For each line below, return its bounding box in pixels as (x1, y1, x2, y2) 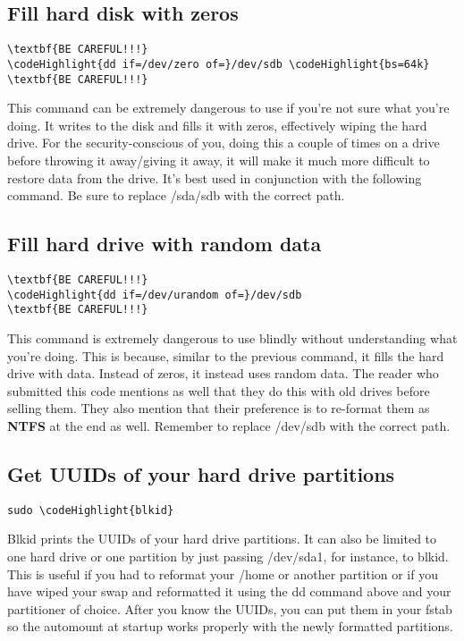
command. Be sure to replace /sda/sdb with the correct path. (7, 186, 345, 205)
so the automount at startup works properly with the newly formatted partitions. (7, 617, 453, 636)
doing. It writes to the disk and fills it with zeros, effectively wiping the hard (7, 115, 427, 134)
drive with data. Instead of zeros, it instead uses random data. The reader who (7, 364, 439, 383)
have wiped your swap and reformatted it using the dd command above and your (7, 582, 451, 601)
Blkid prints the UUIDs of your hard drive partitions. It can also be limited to (7, 529, 437, 548)
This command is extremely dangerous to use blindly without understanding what (7, 328, 458, 347)
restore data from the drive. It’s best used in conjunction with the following (7, 168, 422, 187)
